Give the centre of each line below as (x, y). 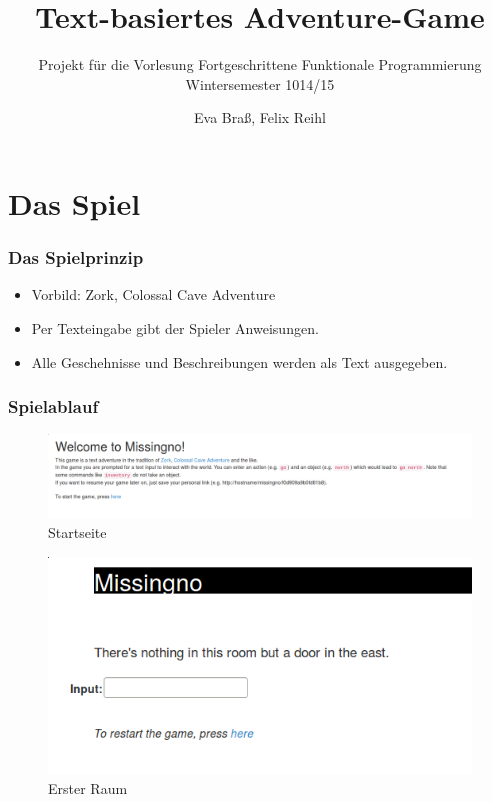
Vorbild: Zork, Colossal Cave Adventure (153, 294)
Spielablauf (53, 406)
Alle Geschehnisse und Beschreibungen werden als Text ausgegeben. (239, 361)
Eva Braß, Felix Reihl (260, 117)
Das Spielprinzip (76, 257)
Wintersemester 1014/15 (260, 83)
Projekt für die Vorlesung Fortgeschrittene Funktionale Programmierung (260, 64)
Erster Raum (88, 788)
